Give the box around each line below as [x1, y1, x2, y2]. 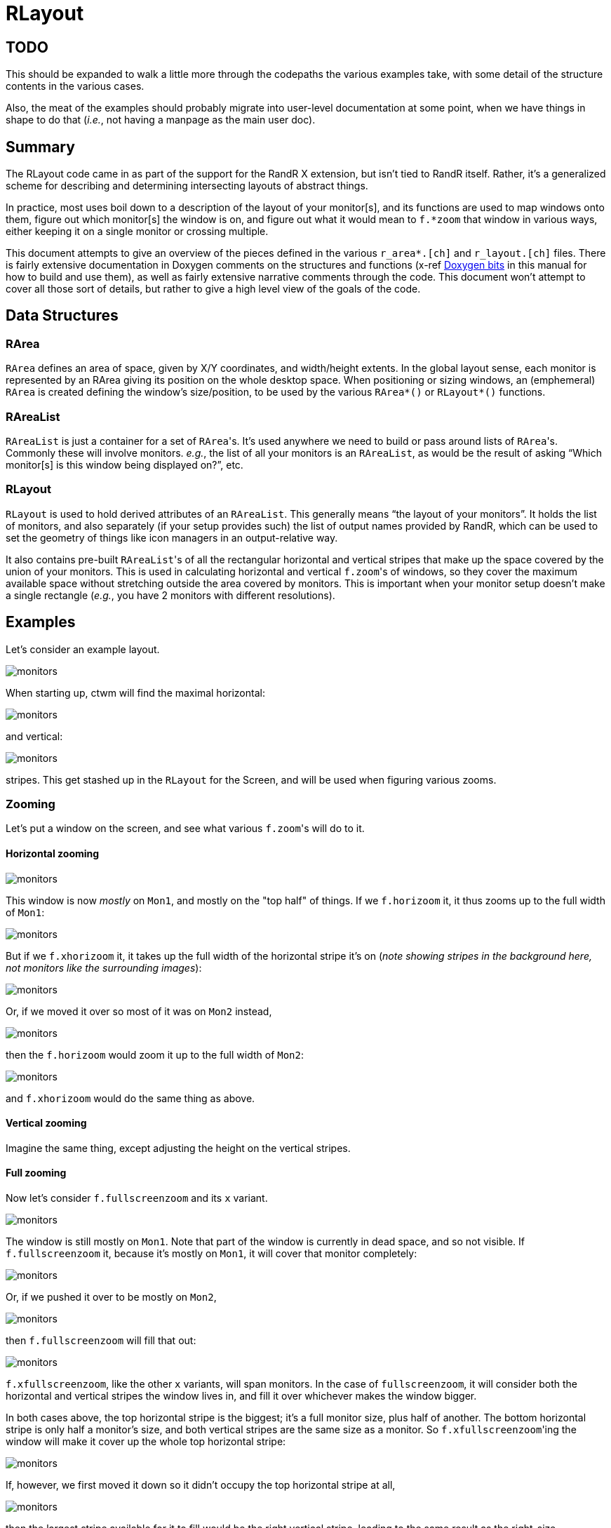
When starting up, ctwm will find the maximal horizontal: [6, 686, 265, 699]
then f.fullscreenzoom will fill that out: [6, 1334, 196, 1346]
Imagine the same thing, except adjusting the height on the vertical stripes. [6, 1141, 351, 1154]
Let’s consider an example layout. [6, 643, 160, 655]
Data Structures [6, 307, 119, 325]
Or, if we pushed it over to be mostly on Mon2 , [6, 1290, 217, 1303]
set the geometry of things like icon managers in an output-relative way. [6, 531, 338, 544]
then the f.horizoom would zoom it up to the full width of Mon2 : [6, 1048, 304, 1061]
